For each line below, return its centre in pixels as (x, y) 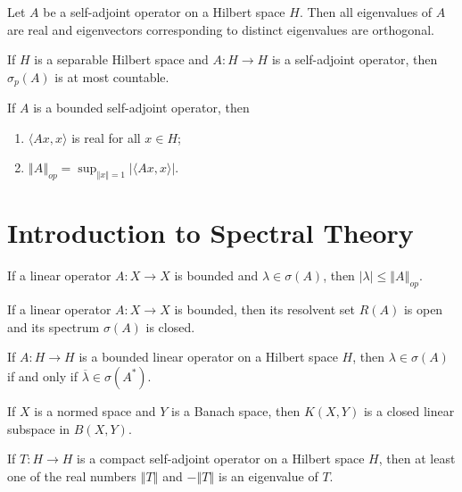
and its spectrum (54, 326)
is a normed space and (95, 410)
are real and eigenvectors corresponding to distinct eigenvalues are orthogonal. (221, 29)
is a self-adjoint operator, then (355, 59)
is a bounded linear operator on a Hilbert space (208, 357)
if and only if (42, 375)
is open (423, 309)
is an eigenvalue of (268, 475)
